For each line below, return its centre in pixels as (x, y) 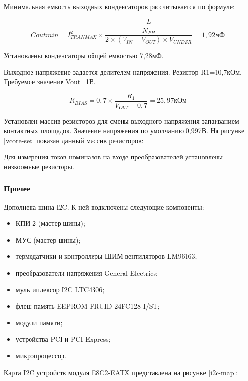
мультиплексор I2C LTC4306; (60, 289)
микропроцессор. (41, 355)
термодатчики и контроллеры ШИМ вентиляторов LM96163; (106, 256)
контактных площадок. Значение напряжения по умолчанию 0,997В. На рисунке (124, 131)
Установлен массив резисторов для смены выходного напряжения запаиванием (122, 121)
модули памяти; (39, 322)
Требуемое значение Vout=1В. (50, 81)
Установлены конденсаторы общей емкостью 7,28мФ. (84, 55)
